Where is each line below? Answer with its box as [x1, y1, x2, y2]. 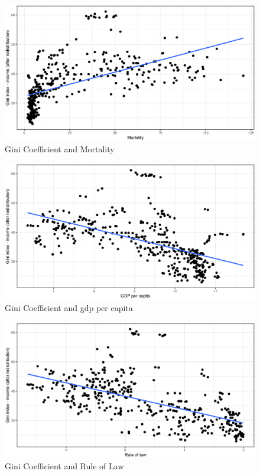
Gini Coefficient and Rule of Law [5, 459, 124, 472]
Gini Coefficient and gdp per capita [5, 302, 133, 314]
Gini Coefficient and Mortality [5, 143, 115, 155]
